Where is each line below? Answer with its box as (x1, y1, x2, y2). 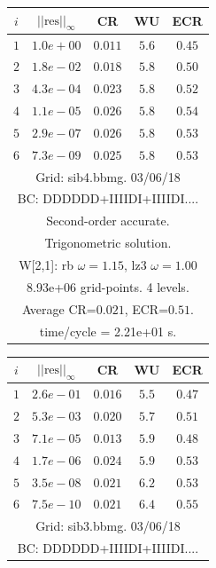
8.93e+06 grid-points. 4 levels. (27, 277, 189, 296)
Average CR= (21, 299, 96, 318)
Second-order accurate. (46, 211, 170, 230)
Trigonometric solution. (44, 233, 172, 252)
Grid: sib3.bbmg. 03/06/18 (35, 517, 181, 535)
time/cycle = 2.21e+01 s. (39, 321, 177, 340)
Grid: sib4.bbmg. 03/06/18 (35, 167, 181, 185)
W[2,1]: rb (19, 255, 74, 273)
